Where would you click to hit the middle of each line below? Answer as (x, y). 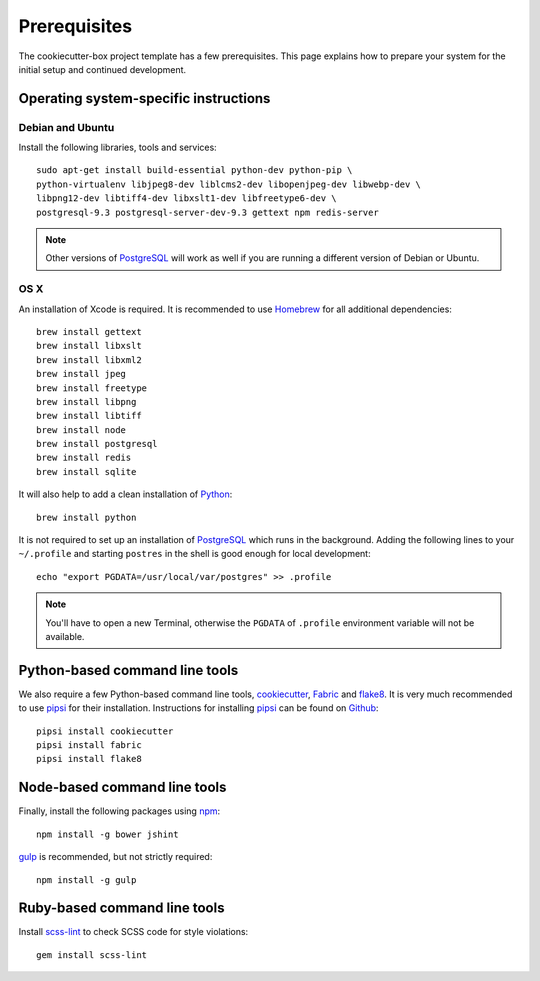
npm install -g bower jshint (107, 834)
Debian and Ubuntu (66, 127)
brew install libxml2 (89, 359)
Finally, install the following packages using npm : (119, 811)
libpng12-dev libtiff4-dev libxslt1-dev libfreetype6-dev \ (186, 198)
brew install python (86, 517)
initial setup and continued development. (102, 69)
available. (65, 636)
